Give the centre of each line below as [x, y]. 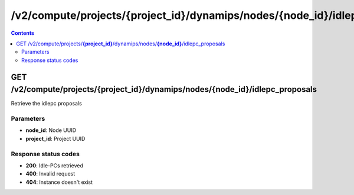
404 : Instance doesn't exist [59, 182]
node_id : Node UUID [51, 130]
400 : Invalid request [50, 174]
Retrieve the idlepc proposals [46, 104]
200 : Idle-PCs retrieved [55, 166]
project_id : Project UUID [55, 138]
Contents [23, 33]
